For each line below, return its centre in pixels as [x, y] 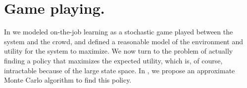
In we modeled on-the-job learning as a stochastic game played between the [119, 32]
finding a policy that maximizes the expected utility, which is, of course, [113, 60]
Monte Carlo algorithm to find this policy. [68, 80]
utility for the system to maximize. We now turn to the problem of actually [119, 51]
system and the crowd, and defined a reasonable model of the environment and [123, 41]
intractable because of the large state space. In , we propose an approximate [120, 70]
